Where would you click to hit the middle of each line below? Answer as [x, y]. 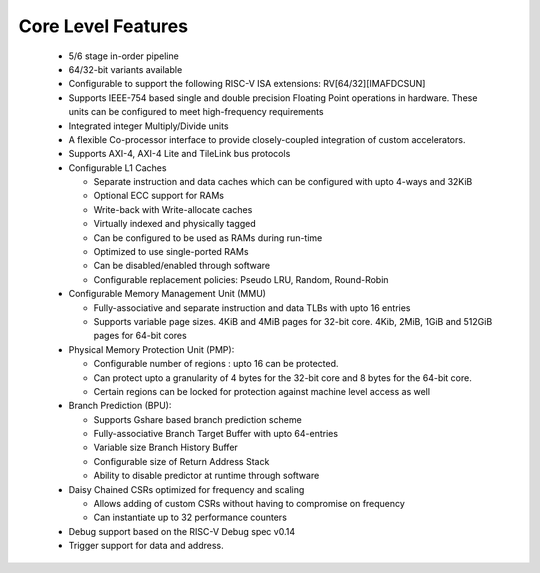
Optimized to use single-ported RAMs [171, 252]
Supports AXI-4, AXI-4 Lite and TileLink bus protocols [179, 154]
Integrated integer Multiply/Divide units [148, 126]
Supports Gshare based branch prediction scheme [197, 419]
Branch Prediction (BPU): [120, 406]
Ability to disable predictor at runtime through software [206, 476]
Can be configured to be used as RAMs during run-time [208, 237]
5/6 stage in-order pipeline [123, 56]
